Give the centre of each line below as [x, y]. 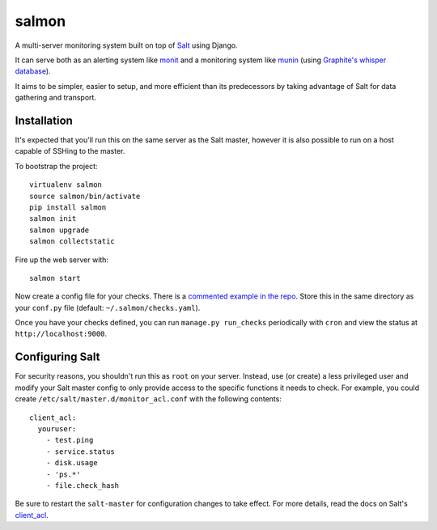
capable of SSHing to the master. [70, 151]
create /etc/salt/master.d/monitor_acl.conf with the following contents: [148, 399]
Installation [44, 120]
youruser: [57, 428]
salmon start [55, 278]
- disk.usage [72, 463]
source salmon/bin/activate [85, 196]
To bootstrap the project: [56, 166]
